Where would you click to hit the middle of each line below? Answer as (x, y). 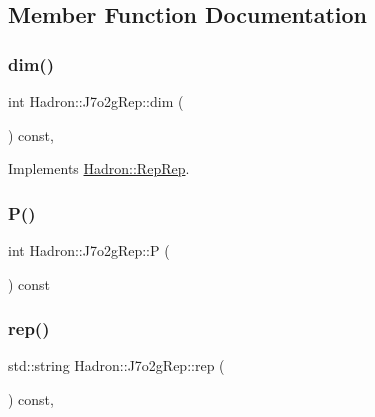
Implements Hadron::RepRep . (99, 168)
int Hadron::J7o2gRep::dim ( (96, 101)
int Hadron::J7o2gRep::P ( (89, 250)
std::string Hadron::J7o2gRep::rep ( (116, 365)
